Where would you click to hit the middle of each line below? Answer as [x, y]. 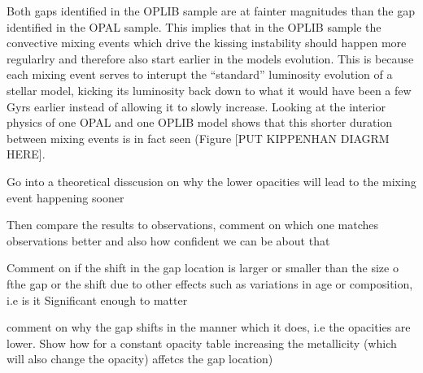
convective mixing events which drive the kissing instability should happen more [207, 43]
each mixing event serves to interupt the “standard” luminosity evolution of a [200, 74]
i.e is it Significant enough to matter [97, 299]
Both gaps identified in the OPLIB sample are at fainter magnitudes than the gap [211, 11]
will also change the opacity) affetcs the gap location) [140, 359]
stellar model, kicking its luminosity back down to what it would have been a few [209, 90]
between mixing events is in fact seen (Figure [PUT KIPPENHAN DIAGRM [198, 138]
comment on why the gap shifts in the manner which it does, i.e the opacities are [209, 327]
